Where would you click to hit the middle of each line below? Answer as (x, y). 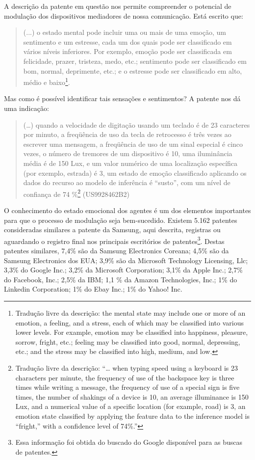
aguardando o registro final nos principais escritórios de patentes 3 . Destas (114, 240)
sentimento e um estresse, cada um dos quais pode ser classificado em (127, 41)
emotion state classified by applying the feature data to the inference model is (132, 416)
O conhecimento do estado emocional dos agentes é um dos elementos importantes (127, 210)
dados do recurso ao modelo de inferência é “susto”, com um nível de (127, 182)
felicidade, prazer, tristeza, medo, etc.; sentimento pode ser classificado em (135, 61)
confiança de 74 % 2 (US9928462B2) (76, 193)
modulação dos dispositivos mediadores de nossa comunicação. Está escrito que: (124, 15)
